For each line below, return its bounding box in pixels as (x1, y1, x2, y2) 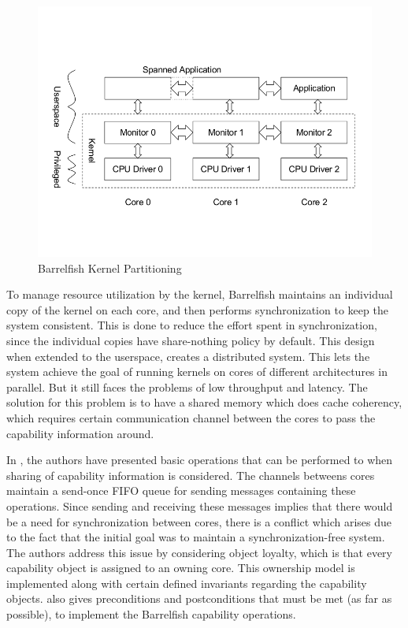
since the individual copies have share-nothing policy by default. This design (6, 332, 375, 348)
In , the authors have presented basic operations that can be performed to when (6, 451, 393, 468)
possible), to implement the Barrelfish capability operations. (6, 606, 296, 622)
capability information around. (6, 425, 154, 441)
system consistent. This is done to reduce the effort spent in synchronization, (6, 317, 377, 333)
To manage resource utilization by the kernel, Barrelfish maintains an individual (6, 286, 393, 303)
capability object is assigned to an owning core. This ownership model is (6, 559, 355, 576)
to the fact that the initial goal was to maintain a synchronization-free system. (6, 529, 385, 545)
